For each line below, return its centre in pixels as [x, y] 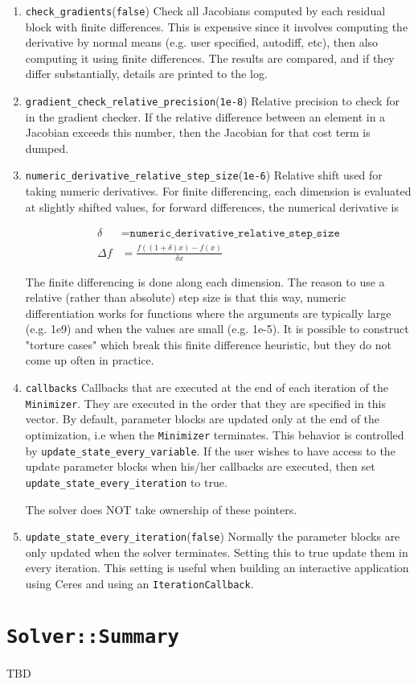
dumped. [47, 148]
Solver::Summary [93, 636]
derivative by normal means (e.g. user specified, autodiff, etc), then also [202, 42]
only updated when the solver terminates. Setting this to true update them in [217, 552]
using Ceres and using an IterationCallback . [139, 583]
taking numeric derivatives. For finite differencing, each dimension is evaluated [218, 191]
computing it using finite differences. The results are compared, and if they [210, 58]
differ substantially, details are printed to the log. [146, 74]
